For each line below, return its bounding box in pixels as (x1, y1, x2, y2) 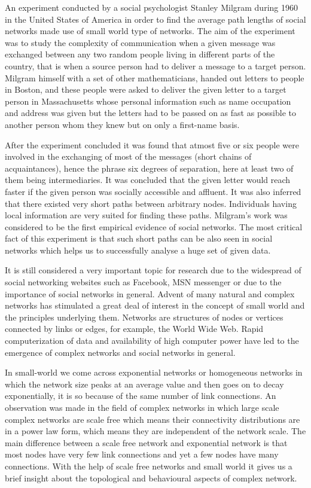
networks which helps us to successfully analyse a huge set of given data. (5, 243, 271, 256)
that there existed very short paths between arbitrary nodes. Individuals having (5, 197, 297, 209)
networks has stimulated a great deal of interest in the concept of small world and (5, 299, 305, 312)
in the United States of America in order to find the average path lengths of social (5, 13, 306, 25)
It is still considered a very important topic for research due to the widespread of (5, 264, 301, 276)
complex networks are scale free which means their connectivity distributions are (5, 413, 300, 425)
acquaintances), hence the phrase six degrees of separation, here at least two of (5, 161, 294, 174)
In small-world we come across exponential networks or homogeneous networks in (5, 366, 303, 379)
